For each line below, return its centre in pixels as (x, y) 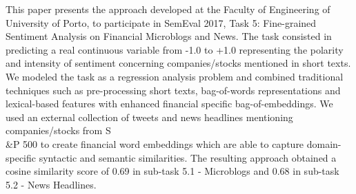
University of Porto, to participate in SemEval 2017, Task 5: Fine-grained (161, 22)
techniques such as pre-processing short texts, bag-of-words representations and (173, 90)
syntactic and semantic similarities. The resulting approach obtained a (188, 157)
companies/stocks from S (58, 130)
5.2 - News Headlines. (51, 184)
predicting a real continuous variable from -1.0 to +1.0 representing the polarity (175, 49)
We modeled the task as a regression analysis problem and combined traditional (175, 76)
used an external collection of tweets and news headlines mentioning (149, 117)
